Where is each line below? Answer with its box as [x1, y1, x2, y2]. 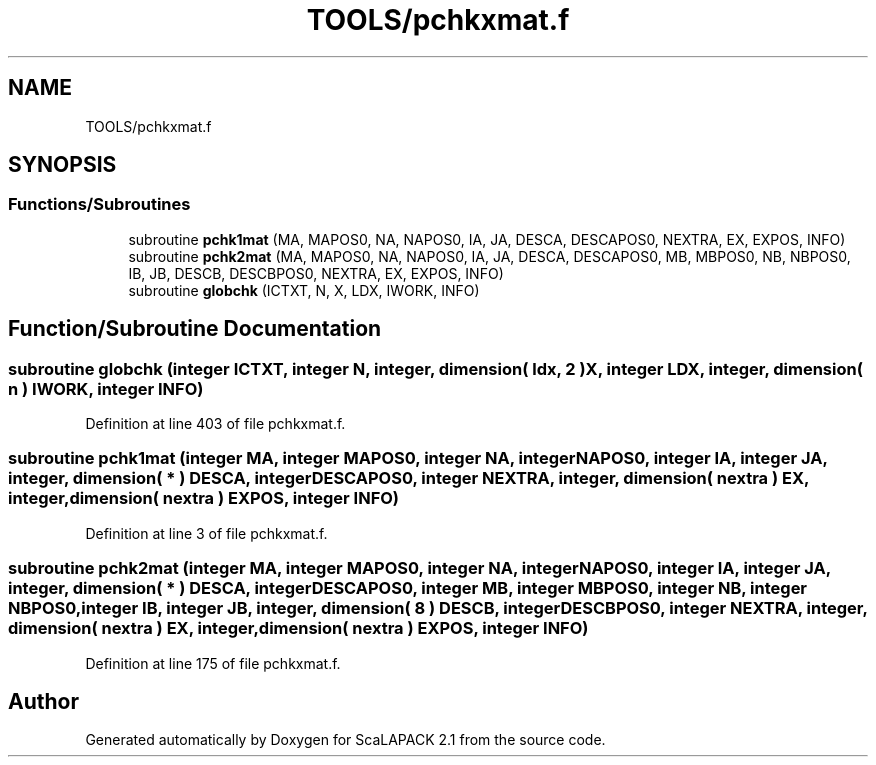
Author [8, 688, 79, 714]
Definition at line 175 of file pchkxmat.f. [85, 654, 341, 672]
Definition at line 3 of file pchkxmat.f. [85, 524, 328, 542]
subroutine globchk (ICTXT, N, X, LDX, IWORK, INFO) [128, 281, 480, 299]
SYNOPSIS [8, 152, 117, 178]
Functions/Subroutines [8, 194, 191, 215]
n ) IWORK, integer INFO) [8, 378, 204, 399]
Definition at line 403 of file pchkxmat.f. [85, 415, 346, 433]
